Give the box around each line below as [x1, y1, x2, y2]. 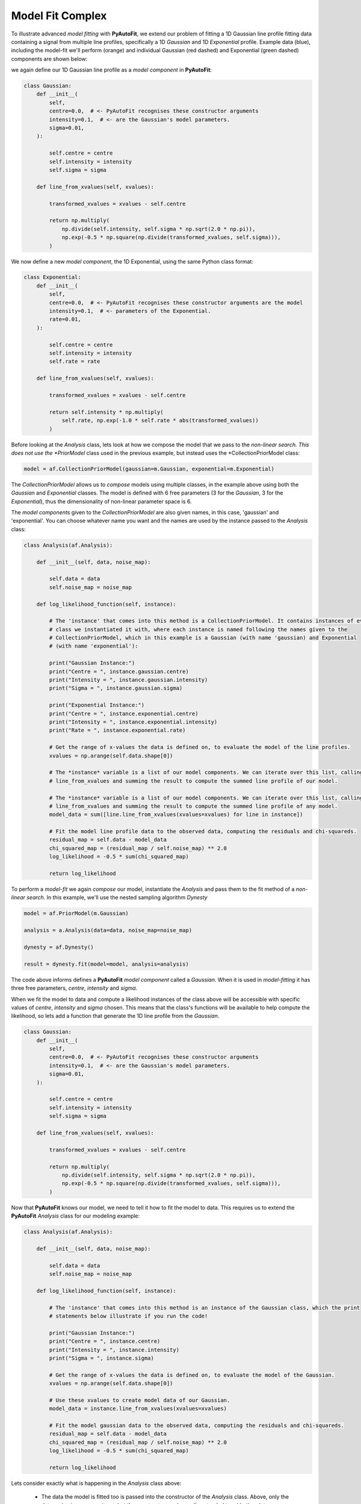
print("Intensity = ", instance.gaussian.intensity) [49, 677, 208, 683]
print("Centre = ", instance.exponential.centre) [49, 710, 199, 717]
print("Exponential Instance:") [49, 701, 144, 709]
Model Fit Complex [11, 9, 107, 22]
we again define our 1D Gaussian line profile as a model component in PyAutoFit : [11, 66, 212, 73]
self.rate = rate [49, 358, 100, 365]
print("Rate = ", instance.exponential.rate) [49, 727, 186, 734]
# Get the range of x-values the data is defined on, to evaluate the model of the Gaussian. [49, 1372, 335, 1378]
